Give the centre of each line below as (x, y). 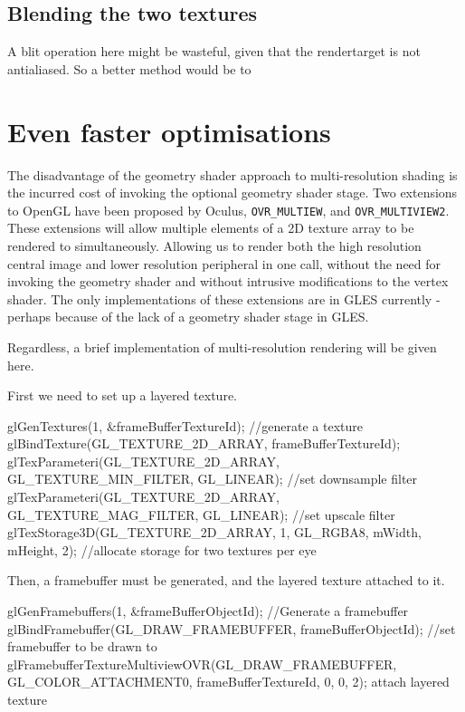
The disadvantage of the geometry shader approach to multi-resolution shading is (232, 174)
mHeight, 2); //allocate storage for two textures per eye (162, 549)
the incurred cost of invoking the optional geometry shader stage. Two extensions (232, 192)
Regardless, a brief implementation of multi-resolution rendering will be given (222, 346)
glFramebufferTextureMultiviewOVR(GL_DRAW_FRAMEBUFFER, (202, 664)
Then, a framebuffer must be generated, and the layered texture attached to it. (226, 580)
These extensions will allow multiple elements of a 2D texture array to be (211, 228)
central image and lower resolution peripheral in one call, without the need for (224, 263)
